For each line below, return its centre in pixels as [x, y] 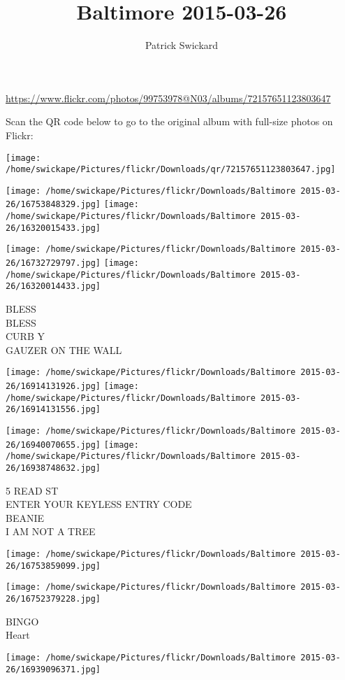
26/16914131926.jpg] [53, 387]
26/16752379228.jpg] [53, 599]
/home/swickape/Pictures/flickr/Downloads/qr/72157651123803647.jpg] [171, 170]
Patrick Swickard [182, 45]
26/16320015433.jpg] [53, 228]
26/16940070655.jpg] [53, 445]
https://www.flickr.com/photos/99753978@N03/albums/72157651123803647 [168, 98]
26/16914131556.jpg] [53, 410]
